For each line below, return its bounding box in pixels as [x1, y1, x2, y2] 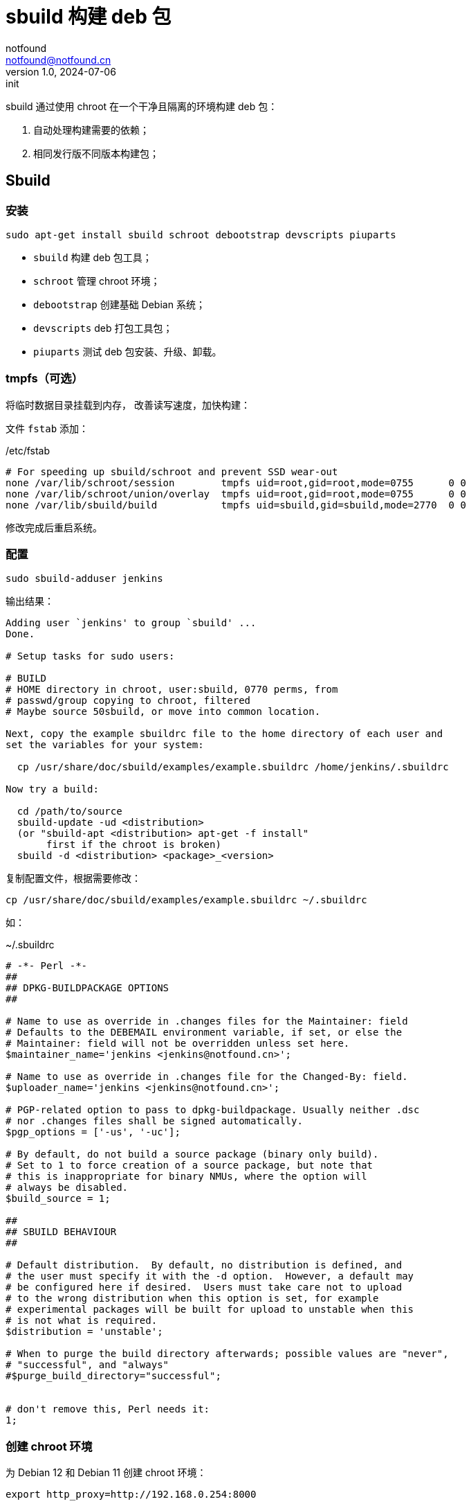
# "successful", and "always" [6, 1359, 169, 1371]
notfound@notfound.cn [6, 53, 111, 66]
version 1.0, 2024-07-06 [6, 65, 116, 78]
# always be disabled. [6, 1182, 129, 1194]
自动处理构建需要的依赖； [33, 123, 149, 136]
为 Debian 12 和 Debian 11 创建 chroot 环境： [6, 1467, 207, 1479]
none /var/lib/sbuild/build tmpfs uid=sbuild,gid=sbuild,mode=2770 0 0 [6, 499, 466, 511]
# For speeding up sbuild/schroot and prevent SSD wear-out [6, 466, 338, 477]
